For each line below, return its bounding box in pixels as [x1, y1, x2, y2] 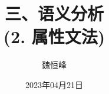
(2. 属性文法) [3, 24, 105, 48]
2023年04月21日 [25, 78, 83, 90]
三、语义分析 [4, 1, 104, 25]
